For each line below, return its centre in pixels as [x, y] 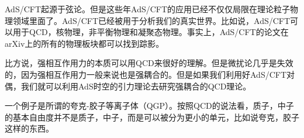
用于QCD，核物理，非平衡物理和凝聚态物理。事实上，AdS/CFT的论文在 [151, 32]
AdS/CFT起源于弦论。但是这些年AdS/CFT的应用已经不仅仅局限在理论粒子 [148, 9]
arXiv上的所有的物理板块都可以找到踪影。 [84, 43]
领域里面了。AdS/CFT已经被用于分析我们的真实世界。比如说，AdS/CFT [151, 20]
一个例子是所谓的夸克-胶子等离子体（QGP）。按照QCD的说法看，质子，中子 [149, 106]
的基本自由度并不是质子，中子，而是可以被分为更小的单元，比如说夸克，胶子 [152, 117]
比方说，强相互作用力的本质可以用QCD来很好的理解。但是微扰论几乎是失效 [149, 63]
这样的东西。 [29, 128]
